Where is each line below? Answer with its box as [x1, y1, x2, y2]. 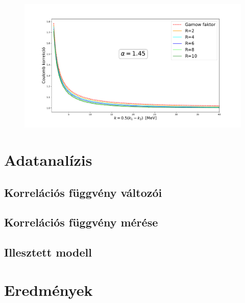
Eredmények [4, 279, 93, 300]
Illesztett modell [4, 244, 92, 260]
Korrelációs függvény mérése [4, 214, 158, 230]
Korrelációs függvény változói [4, 184, 162, 200]
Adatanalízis [4, 149, 92, 170]
